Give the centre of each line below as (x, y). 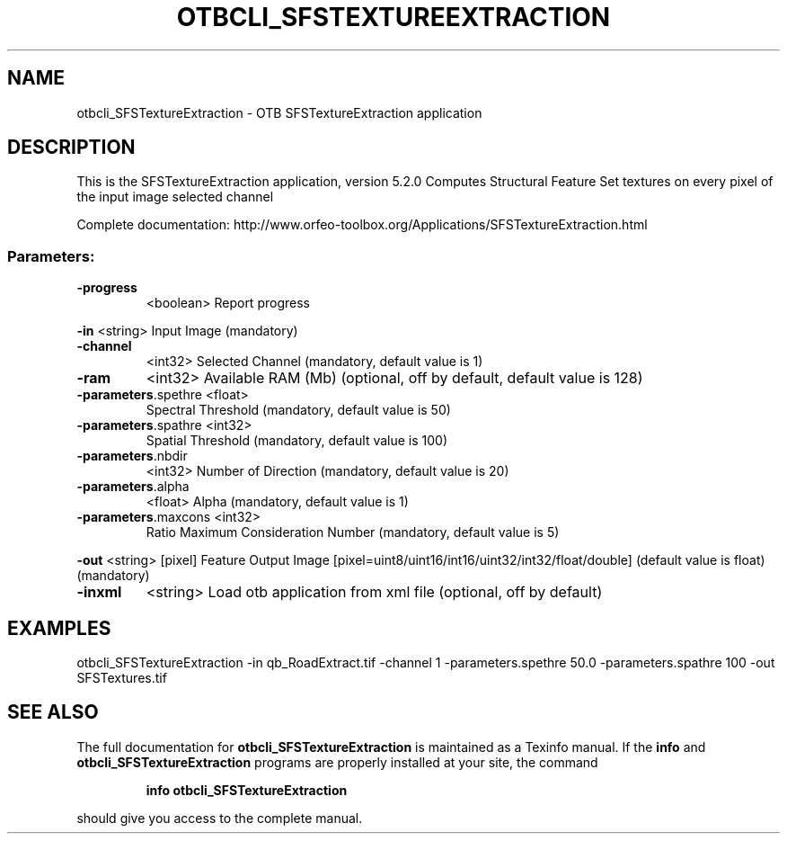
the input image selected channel (175, 197)
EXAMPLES (59, 628)
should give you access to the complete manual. (220, 818)
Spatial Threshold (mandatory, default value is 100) (297, 441)
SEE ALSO (53, 712)
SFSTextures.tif (122, 678)
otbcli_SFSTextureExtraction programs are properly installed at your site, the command (337, 762)
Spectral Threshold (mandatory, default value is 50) (298, 410)
